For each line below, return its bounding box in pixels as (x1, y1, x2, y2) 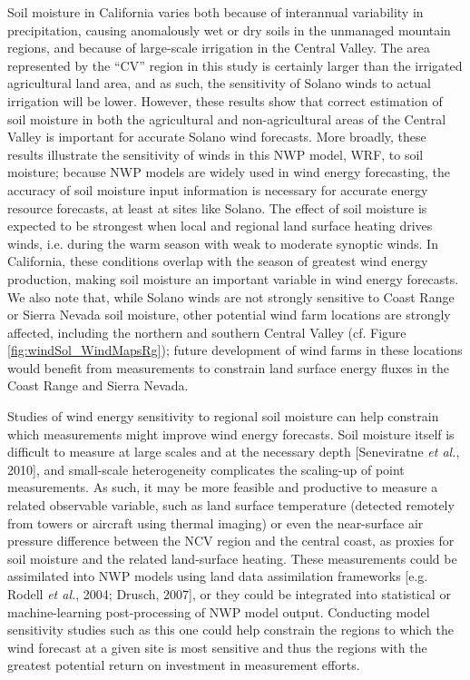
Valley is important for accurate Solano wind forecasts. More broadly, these (7, 127, 426, 146)
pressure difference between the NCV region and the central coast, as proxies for (7, 531, 455, 550)
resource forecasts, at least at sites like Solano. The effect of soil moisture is (7, 198, 427, 217)
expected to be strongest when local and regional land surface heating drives (7, 216, 433, 235)
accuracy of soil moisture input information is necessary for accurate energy (7, 180, 428, 199)
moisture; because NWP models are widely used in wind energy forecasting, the (7, 163, 450, 182)
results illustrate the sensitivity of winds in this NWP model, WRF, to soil (7, 144, 424, 163)
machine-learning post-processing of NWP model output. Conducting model (7, 602, 430, 621)
